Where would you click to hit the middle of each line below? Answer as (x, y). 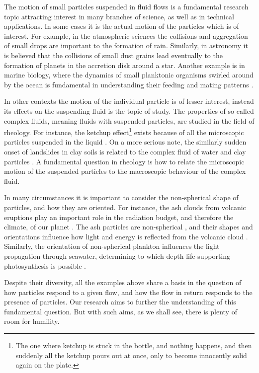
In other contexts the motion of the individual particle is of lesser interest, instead (129, 101)
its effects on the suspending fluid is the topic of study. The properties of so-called (129, 111)
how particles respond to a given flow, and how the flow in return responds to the (128, 292)
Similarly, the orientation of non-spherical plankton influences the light (112, 246)
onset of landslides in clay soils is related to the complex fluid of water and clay (125, 151)
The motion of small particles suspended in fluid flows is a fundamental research (126, 6)
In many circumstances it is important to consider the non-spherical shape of (121, 197)
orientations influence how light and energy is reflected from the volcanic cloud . (126, 236)
